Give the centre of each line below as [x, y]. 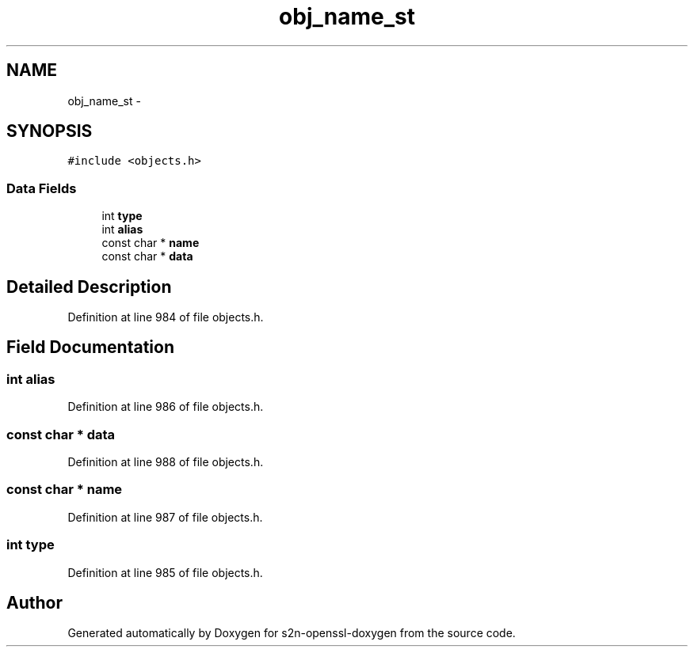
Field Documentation [90, 347]
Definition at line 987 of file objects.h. [165, 517]
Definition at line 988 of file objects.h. [166, 462]
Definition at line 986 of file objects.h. [166, 407]
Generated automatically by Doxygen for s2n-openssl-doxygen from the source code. [292, 633]
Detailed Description [89, 287]
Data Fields [42, 188]
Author [34, 602]
